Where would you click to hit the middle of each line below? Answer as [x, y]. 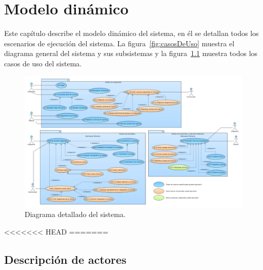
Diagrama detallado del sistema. [75, 214]
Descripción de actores [65, 259]
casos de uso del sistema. [43, 63]
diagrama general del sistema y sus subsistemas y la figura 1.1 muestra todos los [131, 53]
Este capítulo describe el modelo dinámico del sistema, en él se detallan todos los [131, 33]
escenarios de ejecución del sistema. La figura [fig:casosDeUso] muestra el [119, 43]
